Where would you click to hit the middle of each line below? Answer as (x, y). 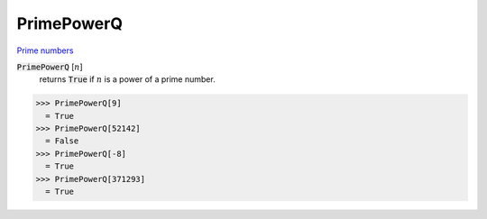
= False (62, 141)
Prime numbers (45, 50)
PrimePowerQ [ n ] (50, 67)
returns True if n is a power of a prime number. (127, 79)
